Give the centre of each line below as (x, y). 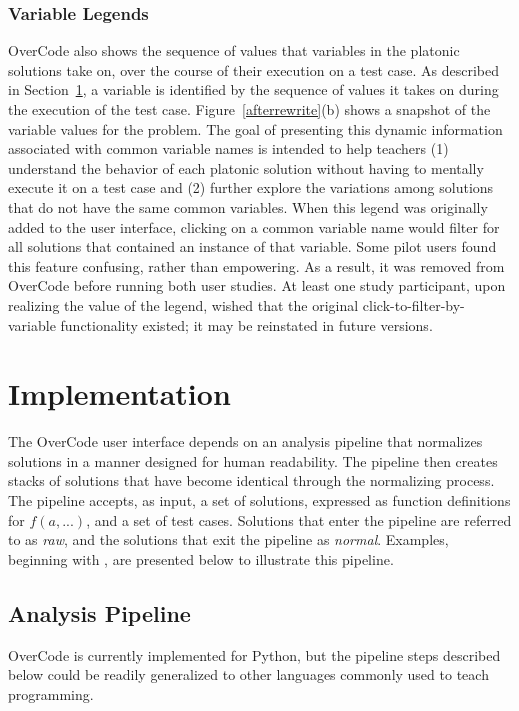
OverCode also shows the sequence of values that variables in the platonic (234, 50)
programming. (51, 693)
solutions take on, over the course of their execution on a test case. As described (254, 69)
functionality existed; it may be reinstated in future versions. (246, 324)
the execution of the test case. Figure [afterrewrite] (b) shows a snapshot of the (249, 109)
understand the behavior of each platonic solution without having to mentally (246, 167)
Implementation (119, 393)
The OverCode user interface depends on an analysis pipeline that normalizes (245, 441)
